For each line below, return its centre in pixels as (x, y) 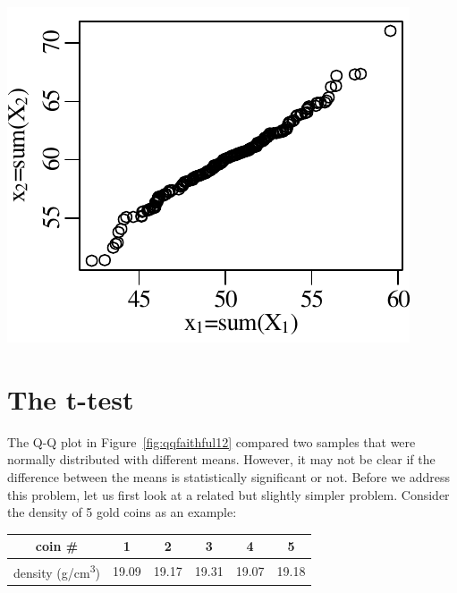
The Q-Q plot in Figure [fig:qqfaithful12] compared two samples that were (212, 441)
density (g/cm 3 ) (57, 571)
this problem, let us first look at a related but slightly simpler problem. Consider (228, 494)
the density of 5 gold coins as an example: (122, 512)
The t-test (71, 398)
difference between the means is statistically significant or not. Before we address (229, 476)
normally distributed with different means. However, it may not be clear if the (221, 459)
